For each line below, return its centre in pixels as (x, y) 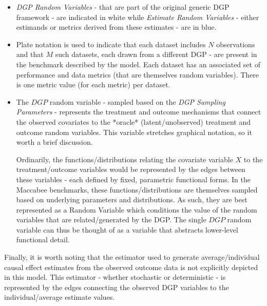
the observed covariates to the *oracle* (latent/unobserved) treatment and (133, 121)
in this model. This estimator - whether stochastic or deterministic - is (115, 277)
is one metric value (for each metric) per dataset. (93, 84)
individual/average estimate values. (60, 297)
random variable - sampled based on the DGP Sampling (137, 101)
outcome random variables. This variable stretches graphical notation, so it (134, 132)
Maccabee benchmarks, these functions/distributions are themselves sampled (137, 189)
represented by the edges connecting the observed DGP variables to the (117, 287)
